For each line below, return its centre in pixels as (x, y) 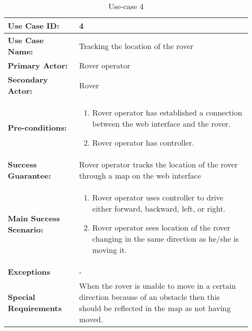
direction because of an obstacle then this (150, 297)
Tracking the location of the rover (136, 46)
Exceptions (29, 272)
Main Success (34, 218)
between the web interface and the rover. (161, 124)
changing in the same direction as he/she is (165, 239)
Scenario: (25, 229)
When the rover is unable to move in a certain (157, 286)
